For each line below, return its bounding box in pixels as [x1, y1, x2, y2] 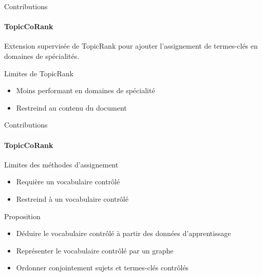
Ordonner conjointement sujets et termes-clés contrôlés [16, 262, 189, 273]
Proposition [4, 210, 41, 221]
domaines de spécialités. [4, 50, 80, 61]
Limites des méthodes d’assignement [4, 159, 119, 169]
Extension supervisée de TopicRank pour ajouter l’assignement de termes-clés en [4, 40, 258, 51]
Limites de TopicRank [4, 68, 74, 78]
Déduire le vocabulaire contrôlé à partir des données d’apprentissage [16, 228, 231, 239]
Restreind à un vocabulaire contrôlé [16, 193, 128, 204]
